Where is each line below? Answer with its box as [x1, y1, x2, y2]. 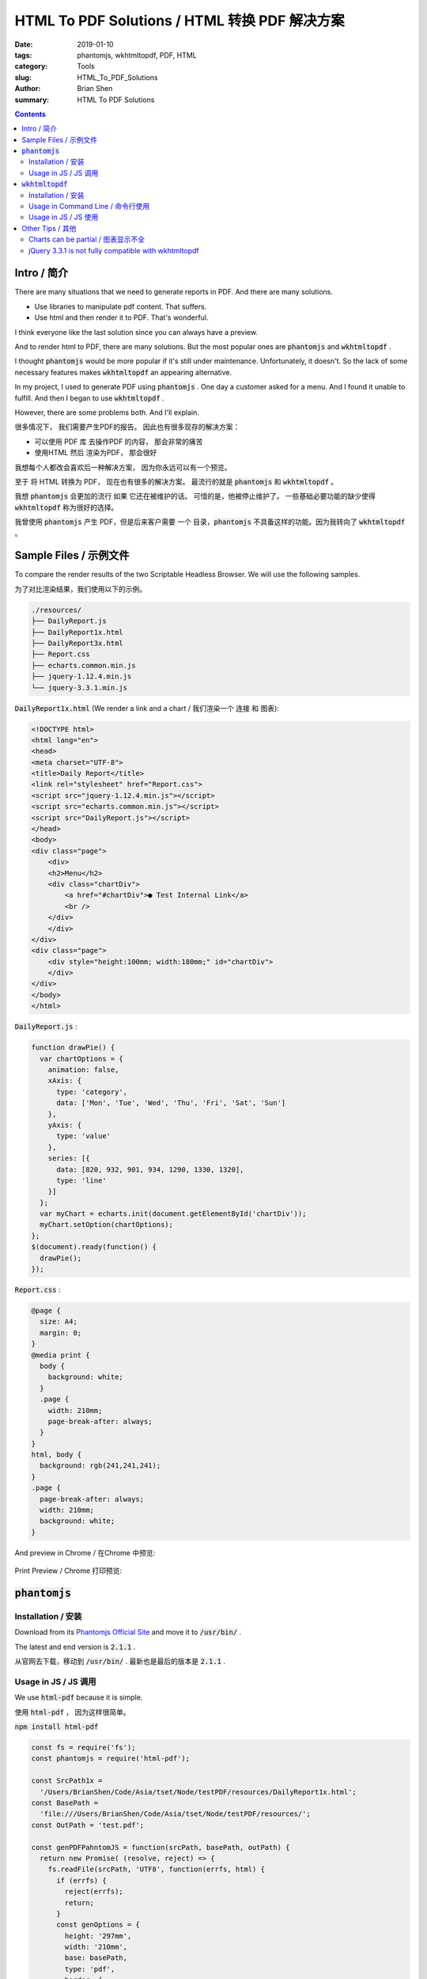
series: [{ [47, 1154, 90, 1163]
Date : [14, 40, 33, 49]
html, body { [31, 1450, 82, 1460]
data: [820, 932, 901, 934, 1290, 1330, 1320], [56, 1164, 244, 1174]
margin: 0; [40, 1328, 82, 1337]
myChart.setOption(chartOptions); [40, 1220, 174, 1229]
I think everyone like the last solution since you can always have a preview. [14, 327, 259, 336]
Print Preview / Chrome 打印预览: [14, 1566, 123, 1575]
